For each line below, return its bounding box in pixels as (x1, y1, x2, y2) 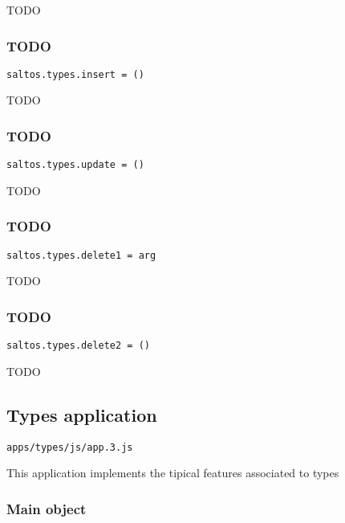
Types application (6, 402, 157, 427)
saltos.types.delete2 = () (6, 340, 150, 352)
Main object (6, 498, 87, 518)
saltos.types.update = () (6, 159, 144, 171)
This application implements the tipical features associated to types (6, 464, 339, 481)
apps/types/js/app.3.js (6, 441, 133, 453)
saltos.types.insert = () (6, 68, 144, 80)
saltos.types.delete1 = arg (6, 249, 156, 261)
